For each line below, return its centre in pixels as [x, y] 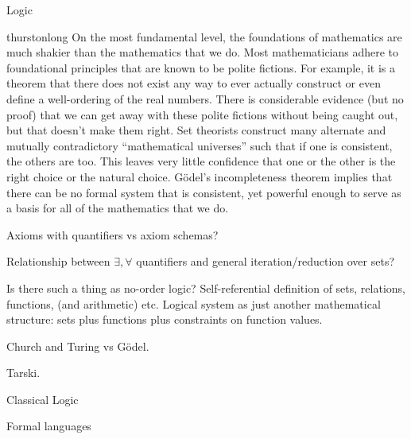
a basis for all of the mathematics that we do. [118, 208]
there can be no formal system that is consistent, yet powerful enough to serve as [204, 192]
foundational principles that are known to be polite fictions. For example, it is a [201, 67]
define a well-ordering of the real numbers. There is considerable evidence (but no [205, 98]
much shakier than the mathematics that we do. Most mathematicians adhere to [203, 52]
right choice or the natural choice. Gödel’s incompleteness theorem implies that [200, 176]
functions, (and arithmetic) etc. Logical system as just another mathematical [194, 303]
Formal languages [49, 426]
